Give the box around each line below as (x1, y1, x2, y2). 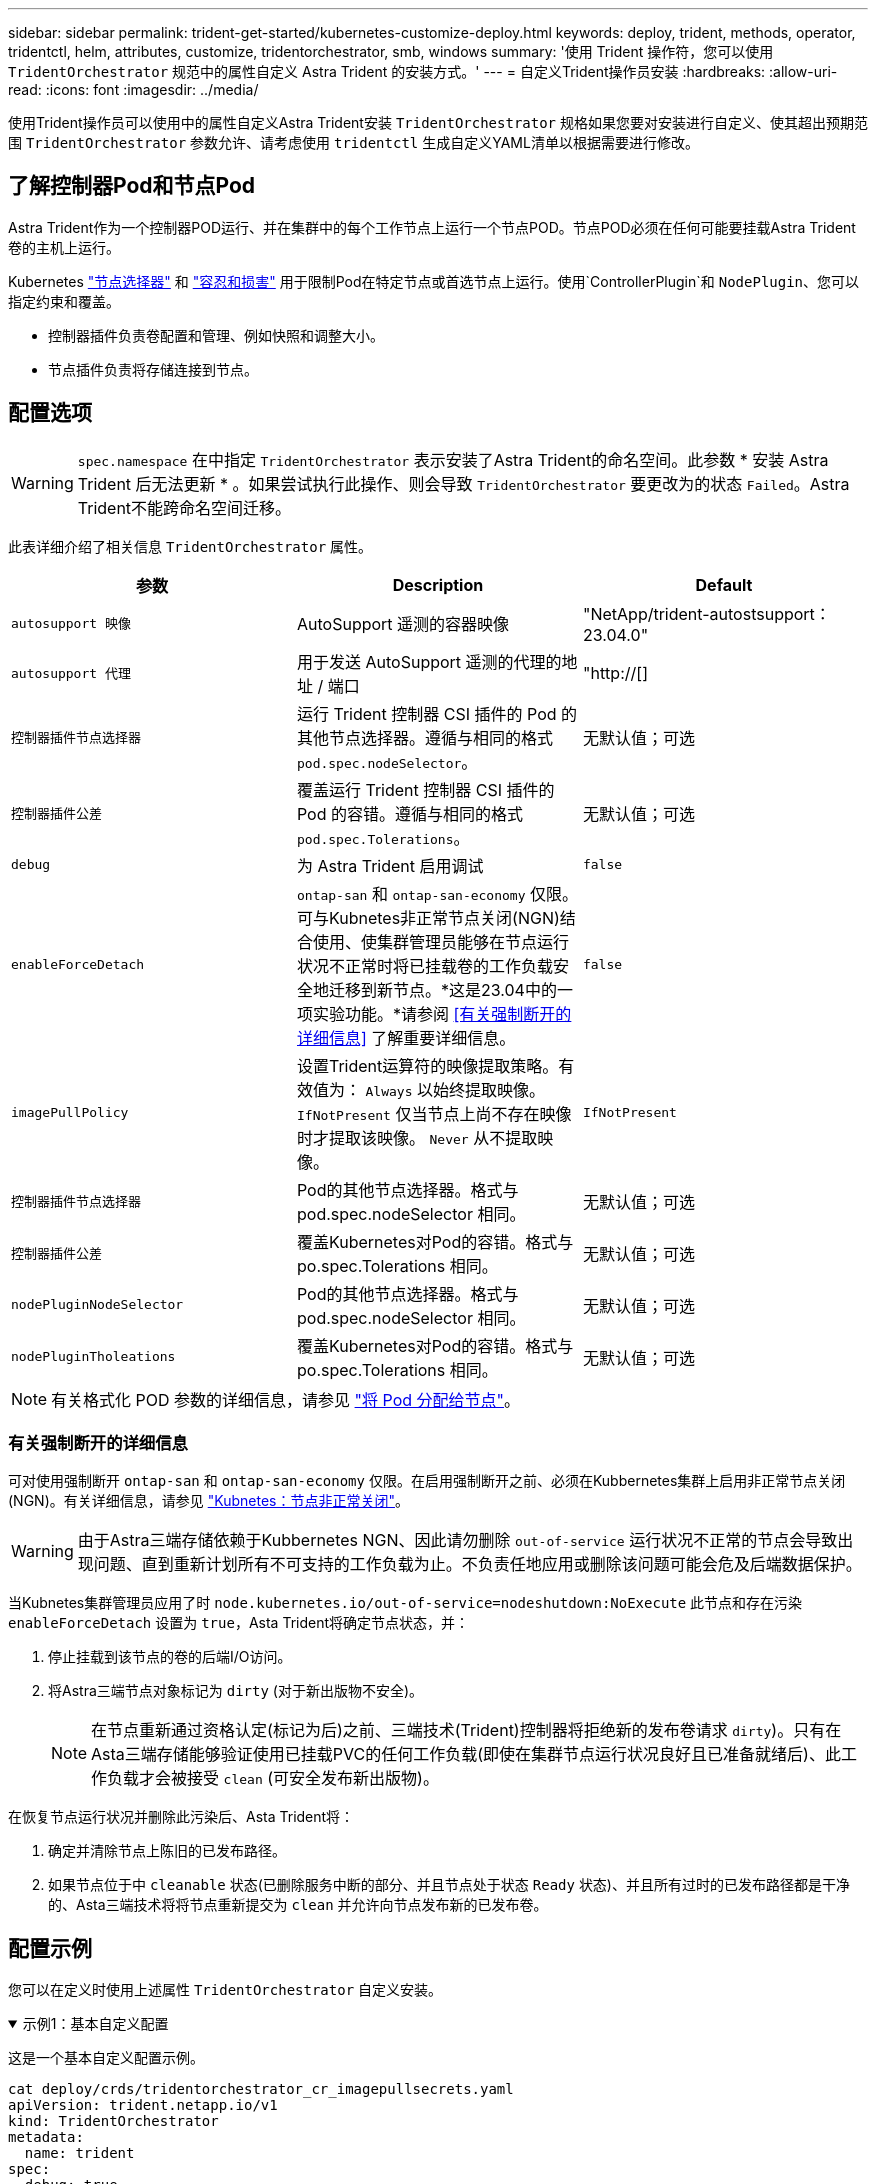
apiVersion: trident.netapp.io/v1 (8, 2097, 278, 2114)
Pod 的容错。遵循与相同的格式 (296, 803, 524, 824)
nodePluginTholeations (11, 1349, 176, 1365)
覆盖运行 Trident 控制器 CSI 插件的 (296, 779, 555, 800)
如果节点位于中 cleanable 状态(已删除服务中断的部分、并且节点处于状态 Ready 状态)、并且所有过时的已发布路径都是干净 (48, 1876, 850, 1894)
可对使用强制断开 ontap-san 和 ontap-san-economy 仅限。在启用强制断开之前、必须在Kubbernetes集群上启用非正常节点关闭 (8, 1472, 846, 1490)
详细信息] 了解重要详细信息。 (296, 1027, 516, 1048)
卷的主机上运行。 (8, 238, 120, 256)
